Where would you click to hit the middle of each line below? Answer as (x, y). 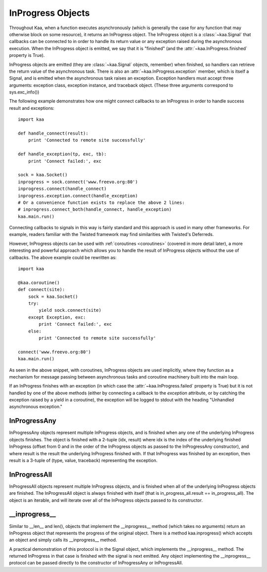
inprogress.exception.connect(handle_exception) (78, 196)
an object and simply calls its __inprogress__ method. (63, 540)
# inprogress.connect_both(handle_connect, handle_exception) (95, 210)
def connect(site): (42, 290)
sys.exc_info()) (24, 92)
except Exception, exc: (57, 317)
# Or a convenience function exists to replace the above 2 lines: (101, 202)
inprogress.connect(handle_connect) (62, 189)
